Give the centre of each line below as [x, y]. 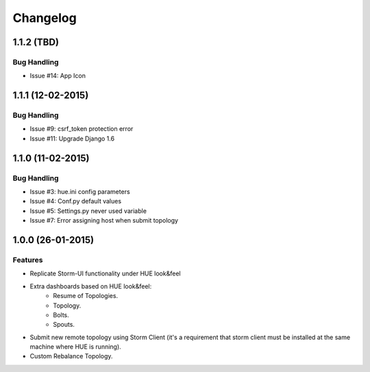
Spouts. [64, 325]
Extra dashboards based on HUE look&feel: [91, 286]
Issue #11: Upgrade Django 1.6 [72, 138]
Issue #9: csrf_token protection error [82, 129]
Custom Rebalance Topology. [71, 356]
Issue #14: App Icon [58, 76]
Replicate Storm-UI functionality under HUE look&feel [105, 273]
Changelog [45, 18]
